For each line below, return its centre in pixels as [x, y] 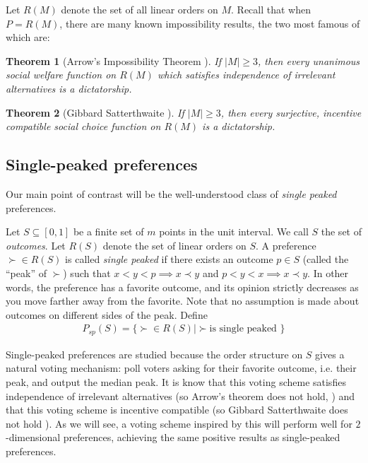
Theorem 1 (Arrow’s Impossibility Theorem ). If [114, 60]
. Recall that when [271, 9]
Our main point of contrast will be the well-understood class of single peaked [171, 193]
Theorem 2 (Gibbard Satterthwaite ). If [95, 112]
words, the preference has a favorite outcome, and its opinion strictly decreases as [182, 287]
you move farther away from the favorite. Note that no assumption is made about [183, 301]
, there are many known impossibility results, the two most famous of [210, 23]
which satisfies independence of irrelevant [246, 75]
